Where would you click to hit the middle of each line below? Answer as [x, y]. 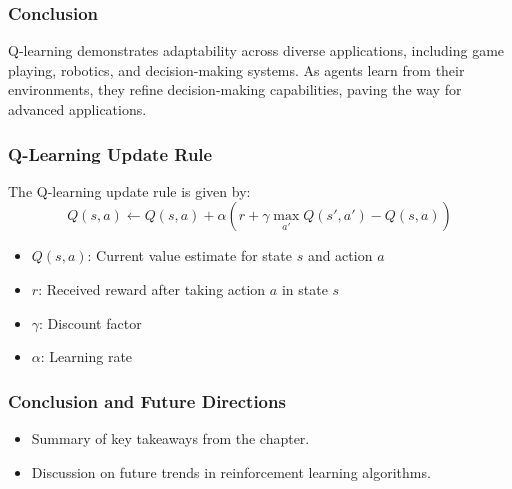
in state [304, 289]
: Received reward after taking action [152, 289]
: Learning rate [86, 356]
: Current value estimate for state [189, 255]
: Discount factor [90, 322]
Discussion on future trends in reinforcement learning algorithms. [231, 471]
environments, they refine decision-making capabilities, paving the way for [235, 89]
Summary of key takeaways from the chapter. [170, 438]
